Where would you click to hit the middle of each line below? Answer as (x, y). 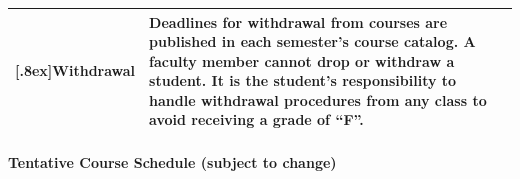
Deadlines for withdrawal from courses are (298, 21)
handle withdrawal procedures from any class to (318, 99)
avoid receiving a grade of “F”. (256, 119)
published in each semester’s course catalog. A (312, 41)
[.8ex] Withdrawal (75, 70)
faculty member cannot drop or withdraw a (302, 60)
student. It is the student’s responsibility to (303, 80)
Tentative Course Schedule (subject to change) (172, 162)
